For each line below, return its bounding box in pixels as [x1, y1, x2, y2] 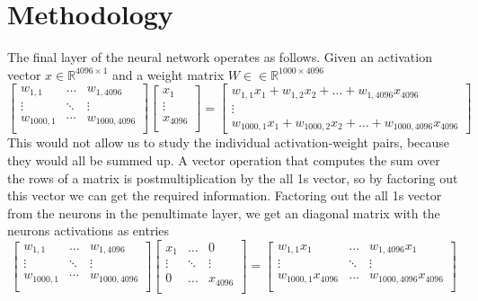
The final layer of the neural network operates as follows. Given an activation [7, 48, 432, 66]
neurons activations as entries [7, 221, 170, 240]
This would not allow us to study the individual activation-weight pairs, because [7, 133, 449, 152]
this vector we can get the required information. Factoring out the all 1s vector [7, 186, 442, 205]
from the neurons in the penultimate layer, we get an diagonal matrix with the [7, 203, 440, 222]
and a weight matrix [111, 65, 225, 84]
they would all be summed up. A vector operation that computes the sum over [7, 150, 440, 169]
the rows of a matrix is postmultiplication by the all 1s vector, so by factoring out [7, 168, 458, 187]
